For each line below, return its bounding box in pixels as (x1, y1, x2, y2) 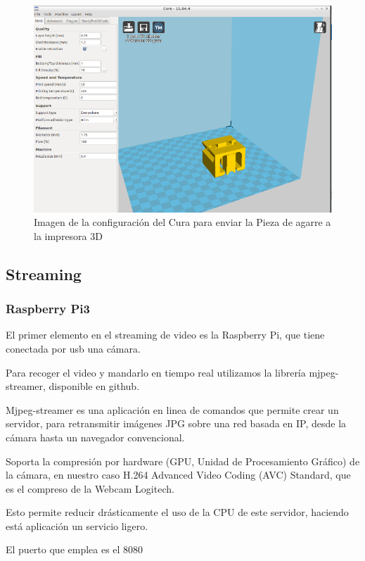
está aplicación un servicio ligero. (6, 518, 148, 533)
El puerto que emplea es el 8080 (6, 542, 143, 557)
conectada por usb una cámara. (6, 341, 141, 355)
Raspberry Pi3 (6, 300, 90, 317)
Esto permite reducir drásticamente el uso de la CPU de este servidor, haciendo (6, 505, 349, 519)
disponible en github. (49, 379, 140, 393)
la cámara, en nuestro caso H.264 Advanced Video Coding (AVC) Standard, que (6, 467, 351, 482)
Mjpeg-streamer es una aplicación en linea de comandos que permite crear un (6, 402, 339, 417)
